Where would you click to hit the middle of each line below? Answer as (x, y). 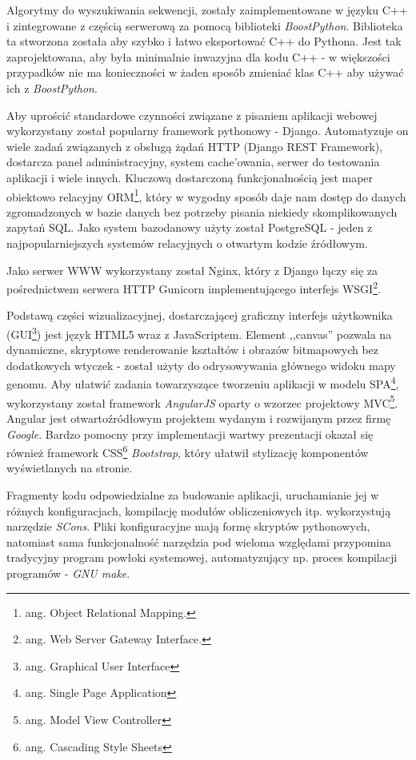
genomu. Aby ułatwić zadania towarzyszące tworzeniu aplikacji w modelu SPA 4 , (203, 383)
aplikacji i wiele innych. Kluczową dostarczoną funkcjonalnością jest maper (190, 177)
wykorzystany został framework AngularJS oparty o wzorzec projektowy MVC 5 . (202, 401)
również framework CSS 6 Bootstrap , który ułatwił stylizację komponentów (188, 451)
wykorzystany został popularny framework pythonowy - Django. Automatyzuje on (208, 131)
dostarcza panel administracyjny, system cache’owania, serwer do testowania (193, 162)
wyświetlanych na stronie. (70, 468)
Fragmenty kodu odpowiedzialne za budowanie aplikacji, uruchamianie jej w (193, 494)
